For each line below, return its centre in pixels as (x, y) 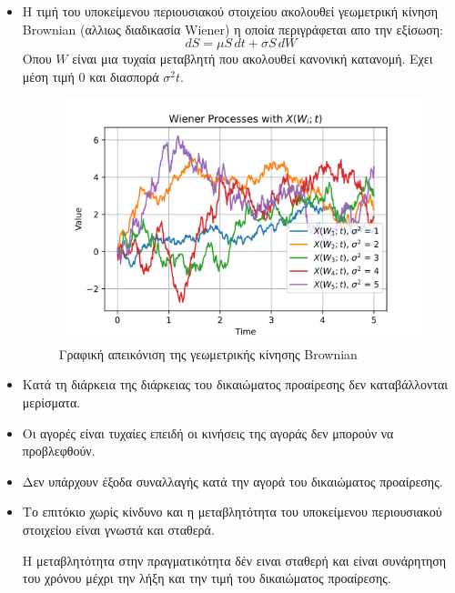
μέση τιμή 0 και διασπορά (91, 76)
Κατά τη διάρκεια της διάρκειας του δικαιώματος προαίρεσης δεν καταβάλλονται (235, 384)
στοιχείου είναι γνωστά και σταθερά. (118, 529)
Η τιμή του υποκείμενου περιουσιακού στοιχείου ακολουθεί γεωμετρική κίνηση (230, 11)
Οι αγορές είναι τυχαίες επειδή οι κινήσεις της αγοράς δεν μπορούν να (208, 432)
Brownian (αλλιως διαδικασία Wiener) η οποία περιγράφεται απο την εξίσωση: (233, 29)
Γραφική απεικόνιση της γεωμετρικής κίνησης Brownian (208, 353)
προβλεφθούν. (59, 451)
